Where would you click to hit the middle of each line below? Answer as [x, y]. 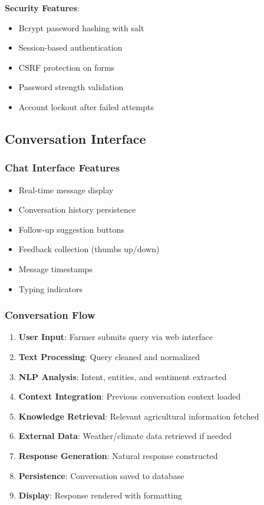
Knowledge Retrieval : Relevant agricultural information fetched [139, 416]
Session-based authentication [70, 47]
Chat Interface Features [62, 168]
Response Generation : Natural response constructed [118, 455]
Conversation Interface [75, 138]
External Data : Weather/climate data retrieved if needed [125, 436]
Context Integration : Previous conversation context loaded [130, 396]
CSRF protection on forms [67, 67]
